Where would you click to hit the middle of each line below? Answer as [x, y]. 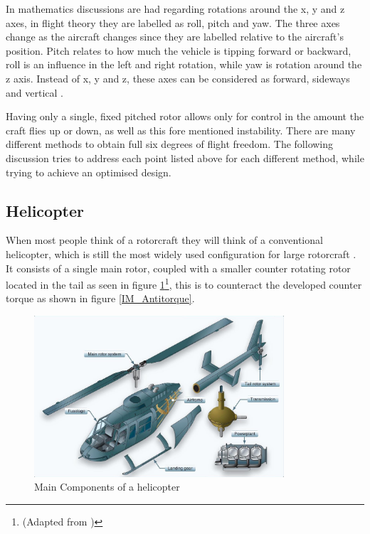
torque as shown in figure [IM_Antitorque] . [100, 298]
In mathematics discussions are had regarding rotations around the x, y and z [175, 9]
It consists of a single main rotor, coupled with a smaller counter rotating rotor [178, 268]
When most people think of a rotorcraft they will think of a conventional [164, 240]
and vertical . [35, 92]
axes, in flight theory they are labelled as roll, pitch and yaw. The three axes [173, 22]
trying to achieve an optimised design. [89, 172]
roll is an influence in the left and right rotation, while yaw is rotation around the [184, 64]
